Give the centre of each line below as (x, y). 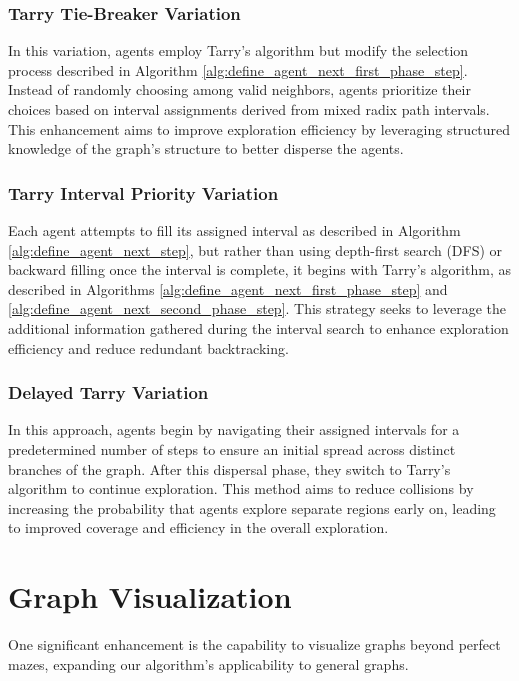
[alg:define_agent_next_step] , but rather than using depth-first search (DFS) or (255, 249)
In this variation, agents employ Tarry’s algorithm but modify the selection (238, 50)
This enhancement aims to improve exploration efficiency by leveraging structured (259, 128)
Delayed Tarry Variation (108, 392)
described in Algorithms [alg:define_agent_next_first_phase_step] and (228, 288)
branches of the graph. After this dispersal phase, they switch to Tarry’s (229, 468)
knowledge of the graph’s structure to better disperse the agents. (206, 148)
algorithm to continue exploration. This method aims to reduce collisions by (241, 488)
